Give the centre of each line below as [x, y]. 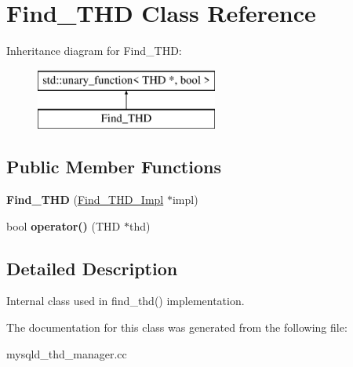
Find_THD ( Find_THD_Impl [85, 200]
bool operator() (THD [64, 225]
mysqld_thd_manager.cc [67, 353]
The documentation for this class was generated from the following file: [177, 327]
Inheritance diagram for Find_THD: [94, 51]
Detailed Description [92, 268]
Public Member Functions [114, 167]
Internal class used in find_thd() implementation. [126, 301]
